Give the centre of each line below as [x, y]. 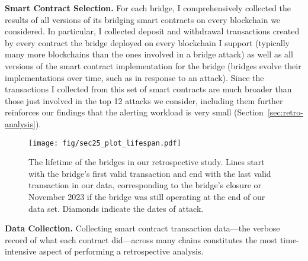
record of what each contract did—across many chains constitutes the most [141, 239]
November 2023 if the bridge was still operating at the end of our [147, 196]
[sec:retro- [285, 112]
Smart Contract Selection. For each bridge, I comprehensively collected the [148, 8]
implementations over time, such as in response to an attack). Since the [134, 77]
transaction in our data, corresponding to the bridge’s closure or [145, 185]
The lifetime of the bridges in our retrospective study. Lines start [147, 162]
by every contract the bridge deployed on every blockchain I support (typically [147, 42]
